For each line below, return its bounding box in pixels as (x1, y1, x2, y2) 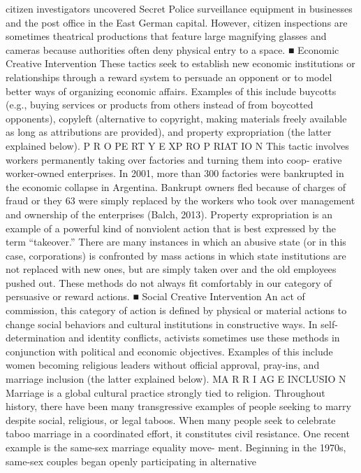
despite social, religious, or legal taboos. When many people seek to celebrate (6, 412, 336, 427)
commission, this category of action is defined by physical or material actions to (6, 303, 347, 318)
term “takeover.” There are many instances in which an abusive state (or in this (6, 234, 346, 249)
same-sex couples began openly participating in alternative (6, 453, 256, 468)
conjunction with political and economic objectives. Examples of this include (6, 344, 333, 358)
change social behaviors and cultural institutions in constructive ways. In (6, 316, 318, 331)
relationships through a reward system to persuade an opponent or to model (6, 69, 332, 84)
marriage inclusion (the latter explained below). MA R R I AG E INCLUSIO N (6, 372, 346, 386)
